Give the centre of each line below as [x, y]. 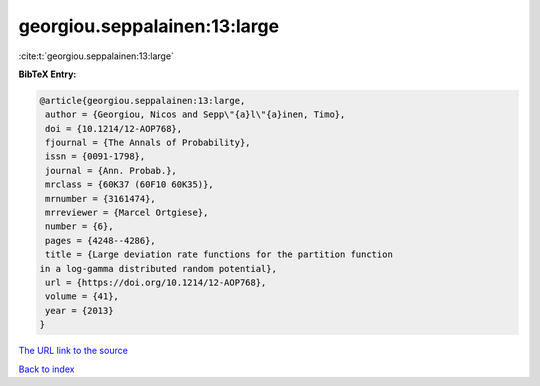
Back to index [46, 369]
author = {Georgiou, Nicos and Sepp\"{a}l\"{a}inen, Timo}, [195, 114]
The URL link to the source [73, 351]
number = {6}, [79, 226]
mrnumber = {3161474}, [101, 198]
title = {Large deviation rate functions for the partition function [219, 254]
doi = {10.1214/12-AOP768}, [114, 128]
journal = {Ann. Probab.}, [111, 170]
